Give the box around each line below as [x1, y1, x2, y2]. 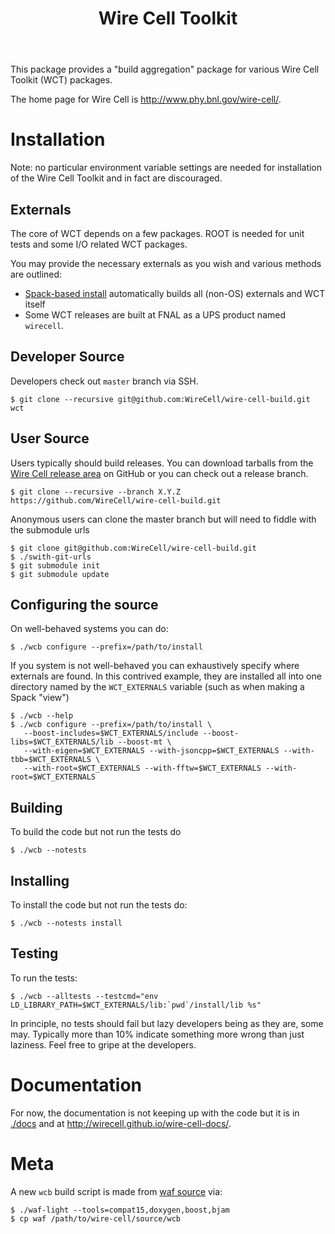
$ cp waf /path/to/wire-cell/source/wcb [10, 1213, 182, 1224]
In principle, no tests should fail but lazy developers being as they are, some [10, 1017, 324, 1029]
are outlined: [10, 268, 63, 280]
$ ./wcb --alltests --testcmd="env [10, 991, 159, 1001]
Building [10, 799, 63, 816]
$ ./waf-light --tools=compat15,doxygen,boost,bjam [10, 1205, 230, 1215]
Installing [10, 872, 70, 889]
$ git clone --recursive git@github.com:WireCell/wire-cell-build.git [10, 394, 311, 404]
